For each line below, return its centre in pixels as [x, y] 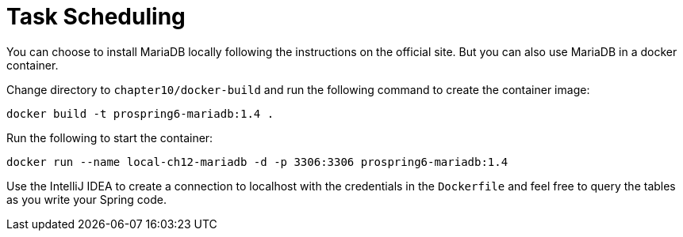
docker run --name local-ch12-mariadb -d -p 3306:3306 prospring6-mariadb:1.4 [257, 162]
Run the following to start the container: [110, 137]
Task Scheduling [96, 17]
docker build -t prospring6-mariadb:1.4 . [140, 113]
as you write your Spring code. [86, 199]
